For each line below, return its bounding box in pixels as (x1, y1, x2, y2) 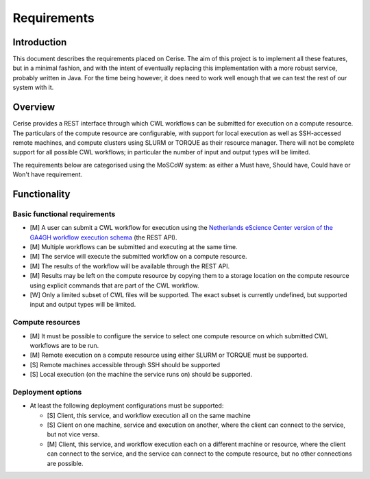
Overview (12, 102, 56, 113)
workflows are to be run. (29, 341, 99, 349)
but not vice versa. (47, 430, 100, 439)
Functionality (12, 188, 71, 200)
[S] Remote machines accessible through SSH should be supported (29, 360, 221, 369)
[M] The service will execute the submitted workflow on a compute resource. (29, 253, 247, 261)
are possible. (47, 459, 84, 467)
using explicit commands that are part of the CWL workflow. (29, 281, 199, 290)
